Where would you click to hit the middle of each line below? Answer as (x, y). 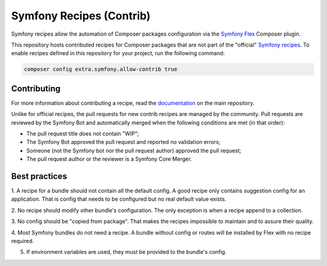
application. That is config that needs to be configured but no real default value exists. (119, 199)
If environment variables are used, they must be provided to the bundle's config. (127, 252)
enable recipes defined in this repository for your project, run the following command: (118, 53)
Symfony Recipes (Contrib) (81, 16)
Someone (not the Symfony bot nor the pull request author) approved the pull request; (134, 151)
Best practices (39, 176)
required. (23, 241)
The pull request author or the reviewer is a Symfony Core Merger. (109, 159)
